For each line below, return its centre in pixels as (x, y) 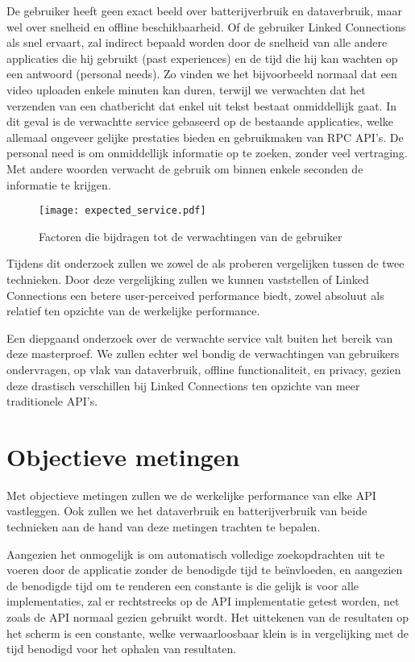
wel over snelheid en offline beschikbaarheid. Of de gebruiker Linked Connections (206, 26)
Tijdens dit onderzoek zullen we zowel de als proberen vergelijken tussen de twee (205, 263)
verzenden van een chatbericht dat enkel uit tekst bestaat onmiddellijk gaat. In (202, 105)
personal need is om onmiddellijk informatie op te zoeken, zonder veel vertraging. (207, 153)
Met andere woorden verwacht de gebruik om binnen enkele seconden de (185, 168)
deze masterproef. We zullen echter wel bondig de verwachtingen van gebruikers (203, 354)
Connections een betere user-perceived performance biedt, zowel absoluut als (195, 295)
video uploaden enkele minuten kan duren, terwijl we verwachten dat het (186, 89)
